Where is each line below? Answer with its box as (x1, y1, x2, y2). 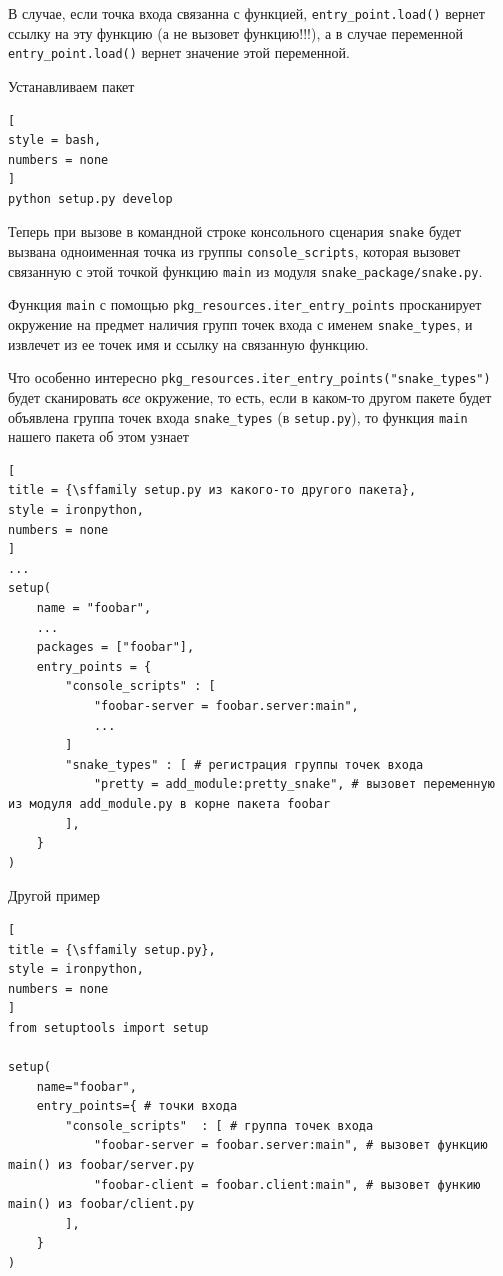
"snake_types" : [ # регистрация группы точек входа (65, 757, 424, 772)
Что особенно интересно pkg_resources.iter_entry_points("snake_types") (8, 367, 491, 388)
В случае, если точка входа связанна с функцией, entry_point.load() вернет (8, 3, 485, 23)
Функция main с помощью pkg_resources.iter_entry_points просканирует (8, 294, 482, 315)
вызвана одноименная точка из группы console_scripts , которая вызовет (8, 241, 461, 262)
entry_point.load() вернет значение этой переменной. (8, 42, 350, 63)
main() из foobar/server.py (8, 1158, 195, 1173)
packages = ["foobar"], (36, 640, 195, 655)
